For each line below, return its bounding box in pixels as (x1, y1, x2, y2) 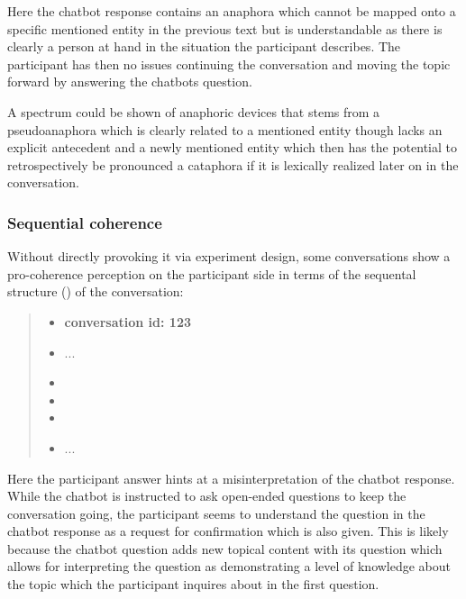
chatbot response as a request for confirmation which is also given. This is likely (7, 522, 449, 540)
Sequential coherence (7, 211, 162, 233)
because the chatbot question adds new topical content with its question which (7, 539, 443, 558)
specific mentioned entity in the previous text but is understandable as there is (7, 19, 443, 38)
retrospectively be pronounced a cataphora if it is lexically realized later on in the (7, 155, 459, 174)
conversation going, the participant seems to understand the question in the (7, 504, 425, 522)
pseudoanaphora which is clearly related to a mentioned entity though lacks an (7, 120, 443, 139)
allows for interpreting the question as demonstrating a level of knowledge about (7, 557, 452, 576)
